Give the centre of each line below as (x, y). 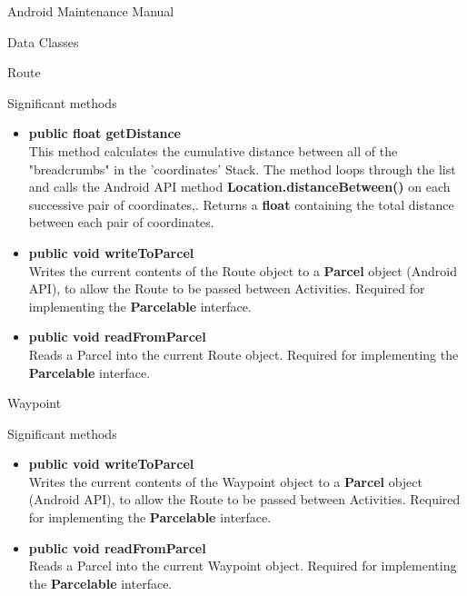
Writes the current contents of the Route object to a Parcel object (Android (243, 270)
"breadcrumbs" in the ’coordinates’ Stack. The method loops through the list (242, 169)
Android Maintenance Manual (91, 11)
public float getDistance (104, 133)
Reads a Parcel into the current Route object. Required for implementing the (243, 354)
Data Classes (43, 41)
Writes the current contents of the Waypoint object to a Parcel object (225, 481)
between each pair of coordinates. (121, 222)
